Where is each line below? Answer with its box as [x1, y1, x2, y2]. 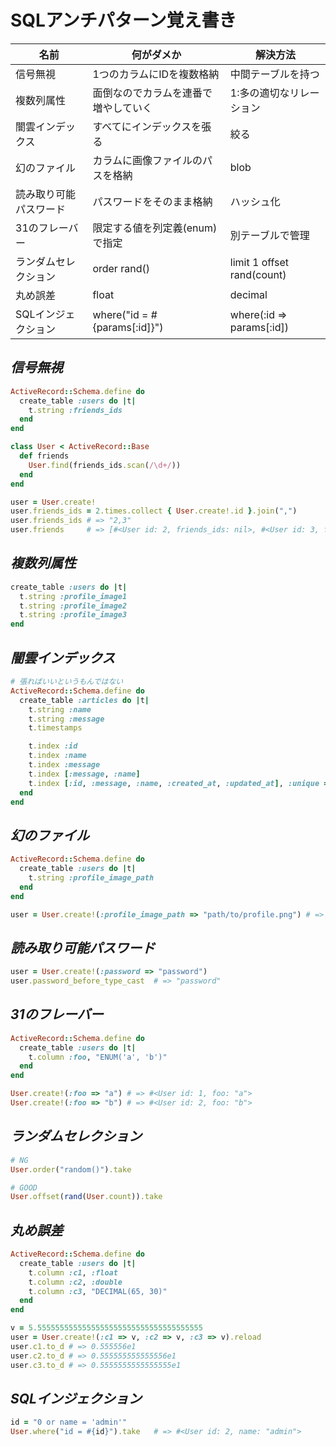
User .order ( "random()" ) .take [10, 1164, 132, 1175]
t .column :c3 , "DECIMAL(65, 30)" [28, 1286, 168, 1296]
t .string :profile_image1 [19, 591, 128, 601]
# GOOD [10, 1182, 38, 1193]
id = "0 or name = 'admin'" [10, 1417, 128, 1428]
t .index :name [28, 751, 87, 761]
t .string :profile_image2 [19, 601, 128, 611]
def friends [19, 451, 70, 461]
